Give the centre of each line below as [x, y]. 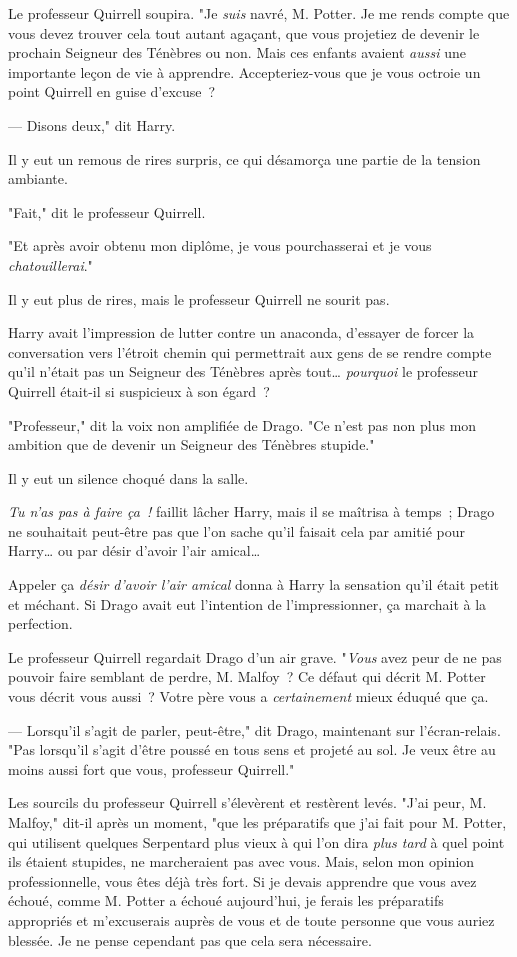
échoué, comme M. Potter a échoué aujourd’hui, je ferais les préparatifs [226, 900]
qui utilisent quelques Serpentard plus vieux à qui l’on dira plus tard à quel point [256, 841]
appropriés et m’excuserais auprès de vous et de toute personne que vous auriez [251, 919]
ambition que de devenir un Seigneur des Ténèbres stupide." [191, 444]
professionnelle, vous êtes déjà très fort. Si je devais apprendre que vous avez [242, 880]
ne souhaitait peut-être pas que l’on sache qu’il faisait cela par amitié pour [236, 530]
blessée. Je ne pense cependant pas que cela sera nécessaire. [190, 939]
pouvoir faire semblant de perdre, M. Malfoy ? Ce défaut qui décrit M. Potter [247, 676]
